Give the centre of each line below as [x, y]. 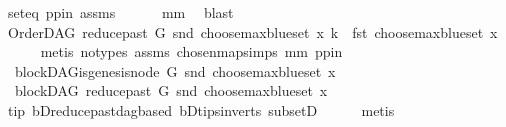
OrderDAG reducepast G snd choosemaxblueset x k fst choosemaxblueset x [252, 31]
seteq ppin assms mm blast [120, 12]
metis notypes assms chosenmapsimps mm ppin [191, 51]
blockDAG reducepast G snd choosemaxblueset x [171, 90]
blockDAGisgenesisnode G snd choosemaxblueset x [175, 70]
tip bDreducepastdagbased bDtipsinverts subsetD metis [201, 109]
